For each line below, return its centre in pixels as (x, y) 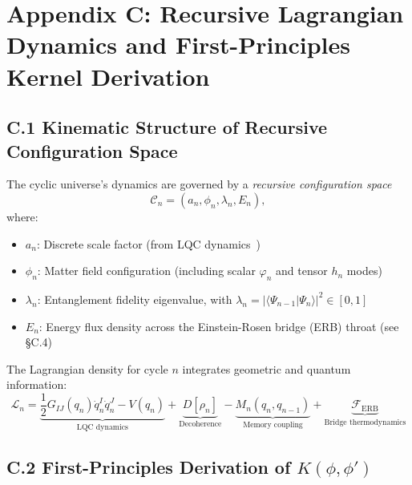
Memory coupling (273, 425)
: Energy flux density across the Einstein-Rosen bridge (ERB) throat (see (219, 326)
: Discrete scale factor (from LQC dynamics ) (149, 243)
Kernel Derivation (108, 76)
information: (37, 384)
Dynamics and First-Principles (178, 44)
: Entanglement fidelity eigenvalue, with (135, 299)
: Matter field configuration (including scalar (146, 271)
